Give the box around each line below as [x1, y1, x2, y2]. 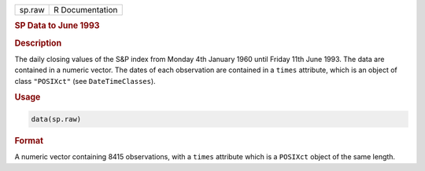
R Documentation [54, 5, 118, 15]
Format [14, 135, 43, 146]
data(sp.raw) [31, 115, 82, 123]
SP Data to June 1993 [14, 20, 100, 31]
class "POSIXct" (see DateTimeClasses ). [14, 76, 157, 85]
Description [14, 38, 62, 49]
